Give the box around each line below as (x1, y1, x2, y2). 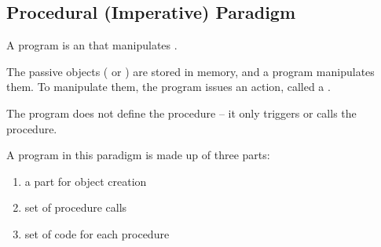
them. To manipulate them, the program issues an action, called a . (6, 78, 331, 95)
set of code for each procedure (24, 225, 170, 242)
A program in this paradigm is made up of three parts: (6, 147, 270, 163)
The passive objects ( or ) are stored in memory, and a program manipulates (6, 63, 375, 79)
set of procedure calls (24, 199, 127, 216)
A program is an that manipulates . (6, 37, 178, 53)
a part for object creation (24, 173, 147, 189)
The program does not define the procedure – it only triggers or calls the (6, 104, 357, 121)
